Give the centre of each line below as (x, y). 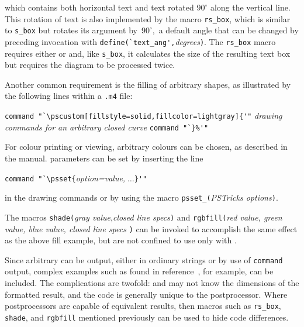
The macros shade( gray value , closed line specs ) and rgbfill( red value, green (144, 217)
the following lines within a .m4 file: (69, 96)
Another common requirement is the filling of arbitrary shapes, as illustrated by (148, 84)
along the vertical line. (250, 7)
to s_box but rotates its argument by (71, 30)
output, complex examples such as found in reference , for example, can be (139, 271)
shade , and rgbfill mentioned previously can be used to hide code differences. (147, 317)
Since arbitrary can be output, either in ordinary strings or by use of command (144, 259)
